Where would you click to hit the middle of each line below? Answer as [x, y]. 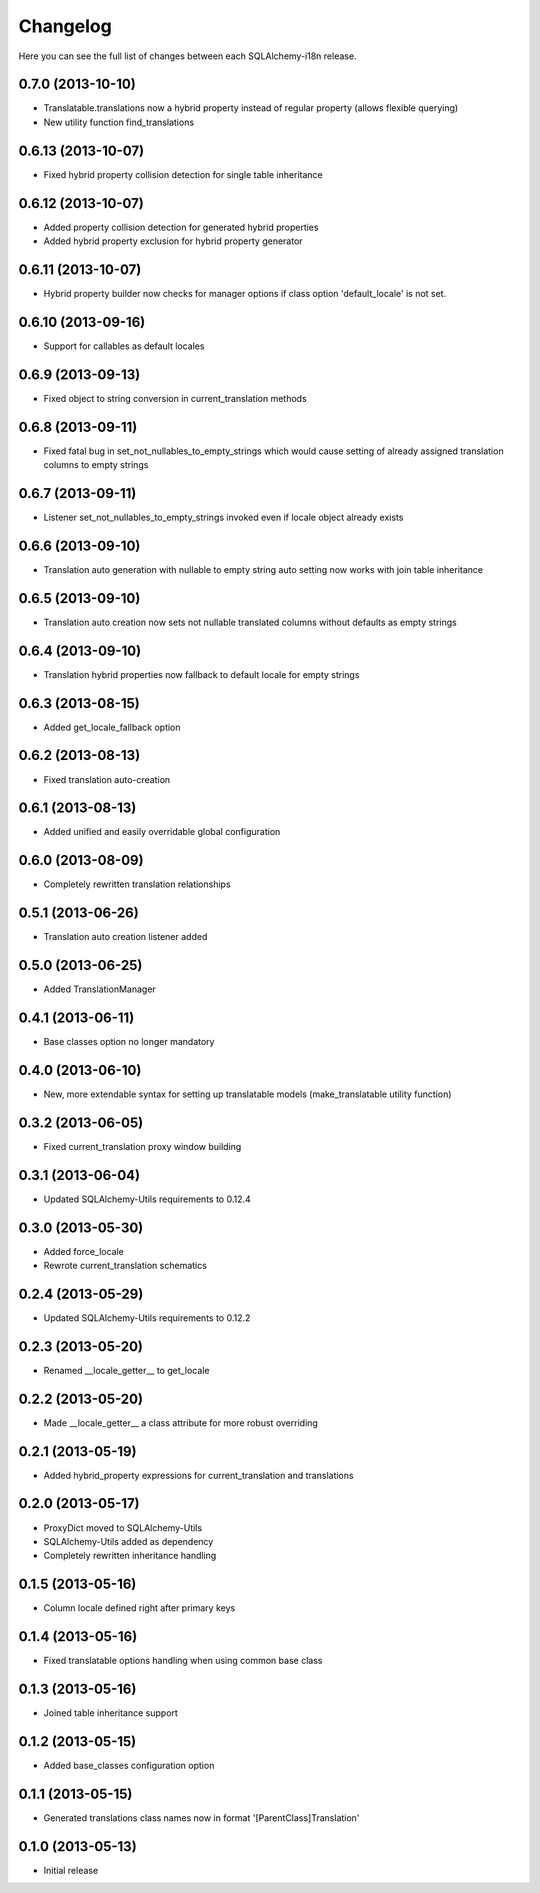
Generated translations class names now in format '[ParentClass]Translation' [201, 1817]
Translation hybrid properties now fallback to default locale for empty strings [201, 674]
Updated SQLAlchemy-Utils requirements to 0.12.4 [147, 1199]
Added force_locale [84, 1251]
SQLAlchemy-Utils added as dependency [128, 1541]
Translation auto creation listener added [125, 937]
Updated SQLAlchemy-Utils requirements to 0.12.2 [147, 1317]
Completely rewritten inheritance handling [130, 1556]
